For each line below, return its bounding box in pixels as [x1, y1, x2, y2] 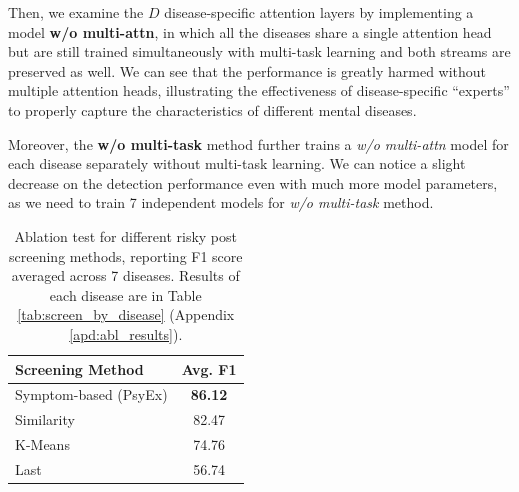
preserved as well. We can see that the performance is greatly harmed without [8, 60, 487, 81]
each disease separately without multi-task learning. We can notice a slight [8, 153, 466, 174]
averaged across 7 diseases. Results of [11, 265, 240, 286]
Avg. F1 [181, 358, 237, 379]
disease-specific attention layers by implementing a [164, 2, 474, 22]
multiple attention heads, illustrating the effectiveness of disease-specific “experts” [8, 80, 510, 101]
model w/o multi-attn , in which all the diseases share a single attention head [8, 21, 492, 42]
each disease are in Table [49, 284, 202, 305]
